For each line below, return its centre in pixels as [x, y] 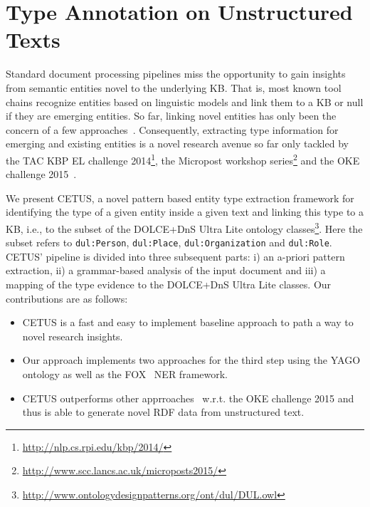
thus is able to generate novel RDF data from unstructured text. [163, 412]
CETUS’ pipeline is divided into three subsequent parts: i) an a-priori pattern [175, 256]
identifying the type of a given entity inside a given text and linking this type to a [185, 212]
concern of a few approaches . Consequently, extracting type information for [172, 129]
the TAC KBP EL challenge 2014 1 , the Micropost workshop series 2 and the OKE [183, 159]
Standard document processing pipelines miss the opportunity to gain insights [176, 74]
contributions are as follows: [67, 298]
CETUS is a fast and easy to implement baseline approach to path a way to [188, 322]
